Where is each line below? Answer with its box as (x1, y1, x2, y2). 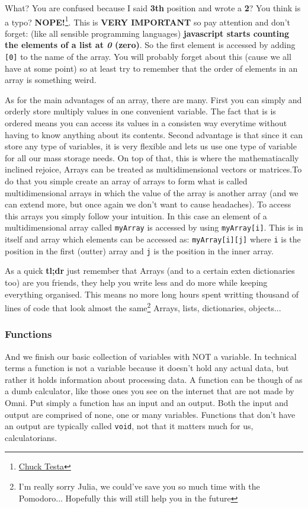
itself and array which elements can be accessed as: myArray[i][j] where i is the (5, 233, 301, 245)
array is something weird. (5, 74, 97, 86)
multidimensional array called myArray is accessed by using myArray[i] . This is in (5, 221, 303, 234)
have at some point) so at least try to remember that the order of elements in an (5, 62, 298, 74)
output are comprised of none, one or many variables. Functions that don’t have (5, 408, 296, 420)
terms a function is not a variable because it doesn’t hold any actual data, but (5, 362, 289, 374)
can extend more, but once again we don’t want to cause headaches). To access (5, 198, 291, 210)
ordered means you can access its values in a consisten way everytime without (5, 117, 287, 129)
